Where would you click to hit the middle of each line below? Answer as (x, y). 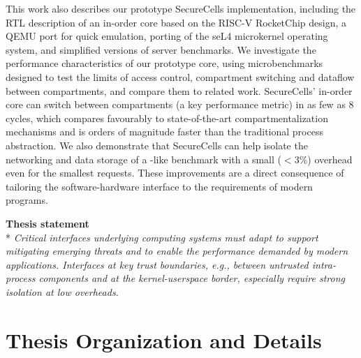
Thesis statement (47, 223)
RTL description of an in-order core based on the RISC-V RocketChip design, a (176, 22)
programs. (27, 200)
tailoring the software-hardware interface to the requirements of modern (159, 186)
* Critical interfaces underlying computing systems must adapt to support (162, 237)
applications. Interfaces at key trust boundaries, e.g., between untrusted (157, 264)
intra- (324, 264)
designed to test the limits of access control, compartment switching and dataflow (180, 76)
